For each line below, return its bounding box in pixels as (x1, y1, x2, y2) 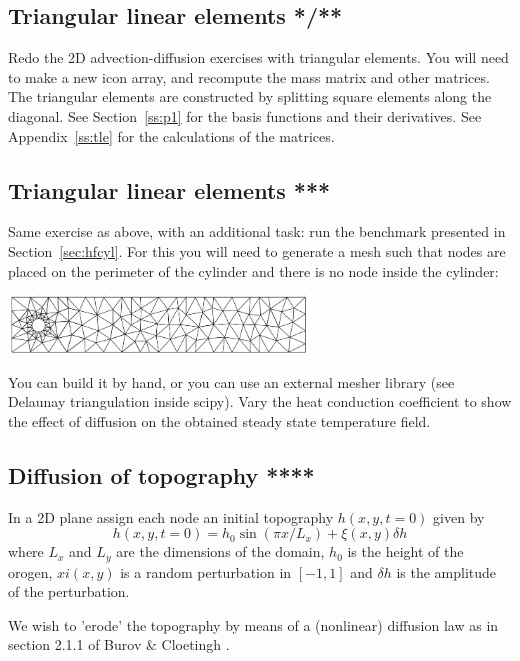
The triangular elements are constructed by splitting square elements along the (8, 86, 492, 107)
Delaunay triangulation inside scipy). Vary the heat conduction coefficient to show (8, 391, 512, 412)
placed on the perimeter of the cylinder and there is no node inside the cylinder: (8, 260, 499, 281)
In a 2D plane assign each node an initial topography (8, 506, 334, 527)
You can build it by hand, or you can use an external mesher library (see (8, 371, 455, 392)
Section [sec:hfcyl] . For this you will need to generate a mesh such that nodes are (8, 240, 506, 261)
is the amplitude (396, 561, 497, 582)
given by (433, 506, 485, 527)
